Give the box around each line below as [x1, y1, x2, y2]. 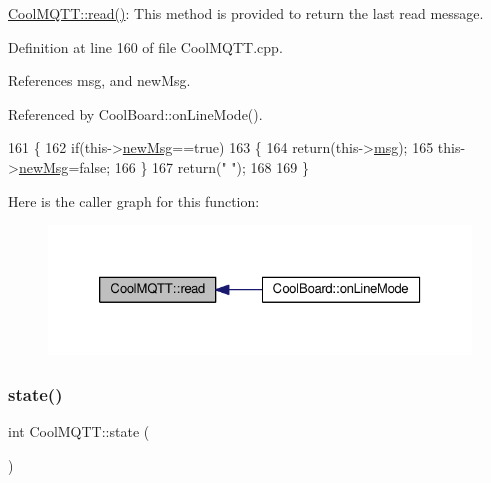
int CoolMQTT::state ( [8, 421, 150, 442]
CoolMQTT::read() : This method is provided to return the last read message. [8, 3, 484, 23]
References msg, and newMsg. [8, 70, 191, 91]
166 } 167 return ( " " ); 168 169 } [114, 156, 309, 177]
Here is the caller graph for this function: [8, 190, 260, 211]
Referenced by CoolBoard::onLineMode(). [8, 103, 263, 124]
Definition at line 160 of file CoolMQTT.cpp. [8, 36, 283, 57]
